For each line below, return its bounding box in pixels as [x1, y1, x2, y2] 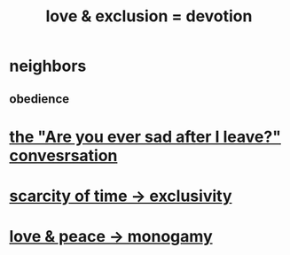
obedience [9, 91, 70, 106]
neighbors [9, 56, 87, 76]
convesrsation [9, 145, 118, 166]
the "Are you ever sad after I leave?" [9, 127, 282, 147]
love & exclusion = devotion [45, 6, 253, 27]
